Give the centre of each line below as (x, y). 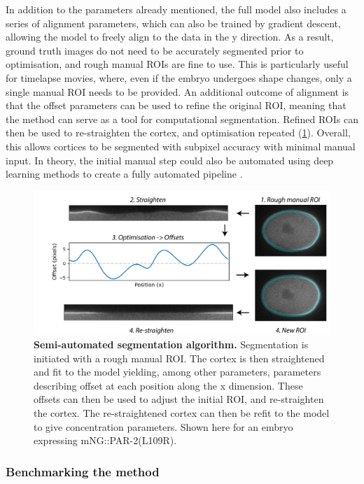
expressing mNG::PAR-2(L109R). (105, 440)
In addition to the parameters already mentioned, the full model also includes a (176, 9)
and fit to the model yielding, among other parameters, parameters (177, 372)
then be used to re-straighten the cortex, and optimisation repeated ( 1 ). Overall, (178, 133)
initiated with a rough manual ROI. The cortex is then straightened (179, 358)
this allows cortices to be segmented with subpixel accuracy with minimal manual (181, 146)
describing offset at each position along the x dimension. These (168, 385)
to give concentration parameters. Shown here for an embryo (163, 426)
